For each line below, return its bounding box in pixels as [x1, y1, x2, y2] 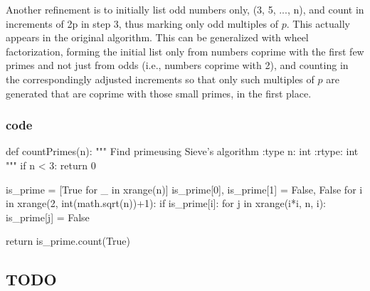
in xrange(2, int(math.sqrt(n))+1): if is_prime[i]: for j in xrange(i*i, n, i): [6, 196, 327, 211]
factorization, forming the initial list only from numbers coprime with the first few [6, 43, 364, 58]
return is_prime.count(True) [6, 233, 130, 248]
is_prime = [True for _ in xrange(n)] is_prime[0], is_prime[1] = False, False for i [6, 181, 363, 196]
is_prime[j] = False [6, 209, 90, 224]
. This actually [286, 16, 350, 31]
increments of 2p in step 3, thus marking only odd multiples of [6, 16, 279, 31]
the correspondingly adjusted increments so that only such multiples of [6, 71, 314, 86]
